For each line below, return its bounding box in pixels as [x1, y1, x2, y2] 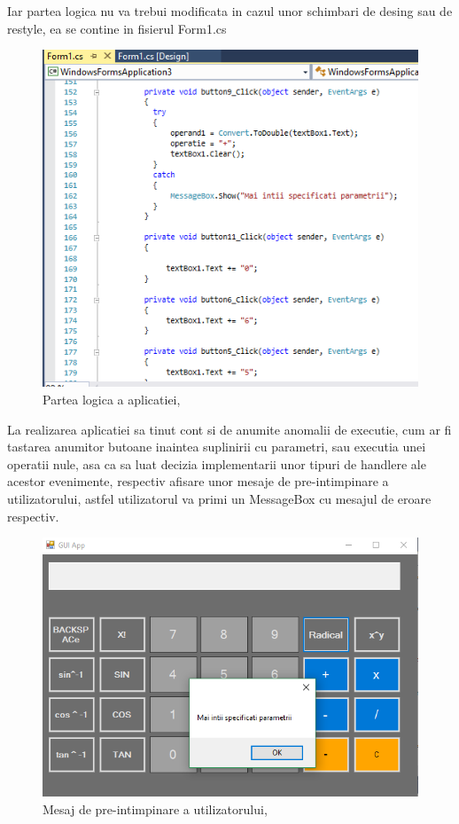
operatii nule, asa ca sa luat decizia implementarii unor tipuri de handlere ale [7, 454, 426, 473]
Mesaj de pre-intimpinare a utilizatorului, [43, 799, 268, 818]
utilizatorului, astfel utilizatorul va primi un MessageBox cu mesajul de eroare [7, 489, 432, 507]
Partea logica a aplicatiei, [43, 389, 181, 408]
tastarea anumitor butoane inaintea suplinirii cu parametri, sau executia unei [7, 437, 426, 456]
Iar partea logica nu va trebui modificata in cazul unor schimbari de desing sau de [7, 2, 453, 20]
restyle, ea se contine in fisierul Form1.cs [7, 19, 227, 37]
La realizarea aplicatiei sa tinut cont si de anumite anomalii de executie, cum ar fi [7, 420, 452, 438]
